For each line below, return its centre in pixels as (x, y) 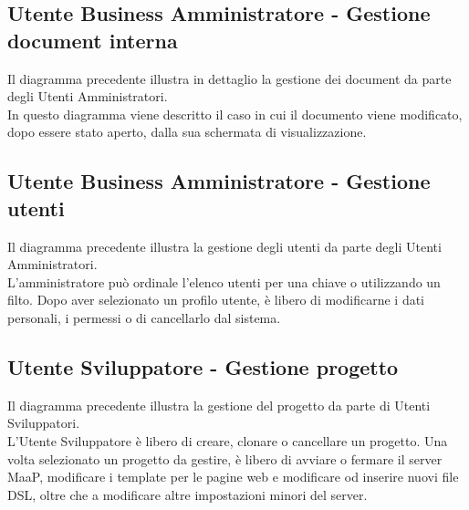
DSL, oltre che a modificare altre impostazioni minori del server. (188, 494)
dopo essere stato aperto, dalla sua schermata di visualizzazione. (187, 132)
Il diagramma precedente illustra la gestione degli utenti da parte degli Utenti (224, 246)
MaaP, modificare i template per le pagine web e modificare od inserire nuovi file (233, 477)
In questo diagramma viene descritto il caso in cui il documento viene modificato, (235, 114)
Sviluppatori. (44, 423)
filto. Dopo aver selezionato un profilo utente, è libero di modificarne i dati (216, 300)
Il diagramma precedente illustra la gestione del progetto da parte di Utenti (219, 405)
